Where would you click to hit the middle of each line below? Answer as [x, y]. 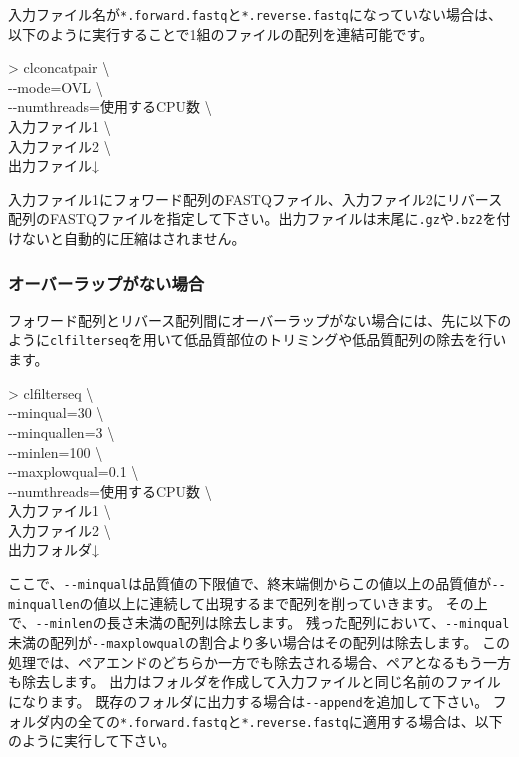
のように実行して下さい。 [92, 740]
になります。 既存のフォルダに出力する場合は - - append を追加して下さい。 [248, 700]
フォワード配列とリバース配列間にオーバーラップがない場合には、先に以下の [260, 319]
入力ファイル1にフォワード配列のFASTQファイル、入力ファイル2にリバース [255, 198]
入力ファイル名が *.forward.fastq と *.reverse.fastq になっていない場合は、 [255, 14]
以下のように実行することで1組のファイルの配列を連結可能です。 [221, 33]
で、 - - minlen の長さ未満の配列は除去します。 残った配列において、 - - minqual [259, 622]
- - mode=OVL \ [55, 86]
